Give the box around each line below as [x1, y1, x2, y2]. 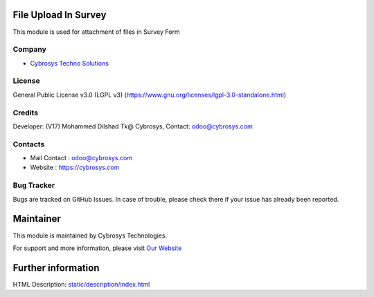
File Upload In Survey [12, 9, 107, 21]
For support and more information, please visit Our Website [12, 244, 182, 252]
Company [12, 45, 46, 55]
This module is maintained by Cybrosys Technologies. [12, 231, 168, 240]
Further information [12, 262, 100, 274]
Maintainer [12, 213, 62, 224]
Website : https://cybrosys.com [30, 163, 120, 172]
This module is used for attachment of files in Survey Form [12, 28, 180, 36]
